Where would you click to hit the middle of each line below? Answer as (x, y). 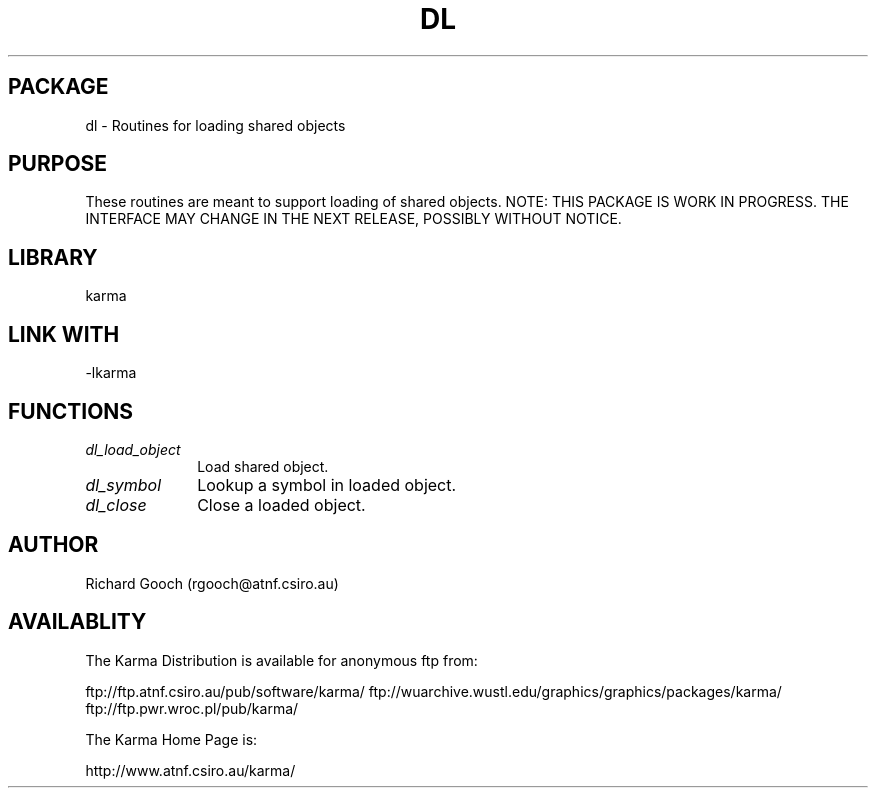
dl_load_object (133, 449)
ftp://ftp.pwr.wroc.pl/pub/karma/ (192, 708)
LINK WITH (64, 334)
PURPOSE (58, 164)
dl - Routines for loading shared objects (215, 125)
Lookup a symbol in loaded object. (327, 484)
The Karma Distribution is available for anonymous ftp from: (281, 660)
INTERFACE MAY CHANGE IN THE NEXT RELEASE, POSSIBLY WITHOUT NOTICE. (353, 219)
